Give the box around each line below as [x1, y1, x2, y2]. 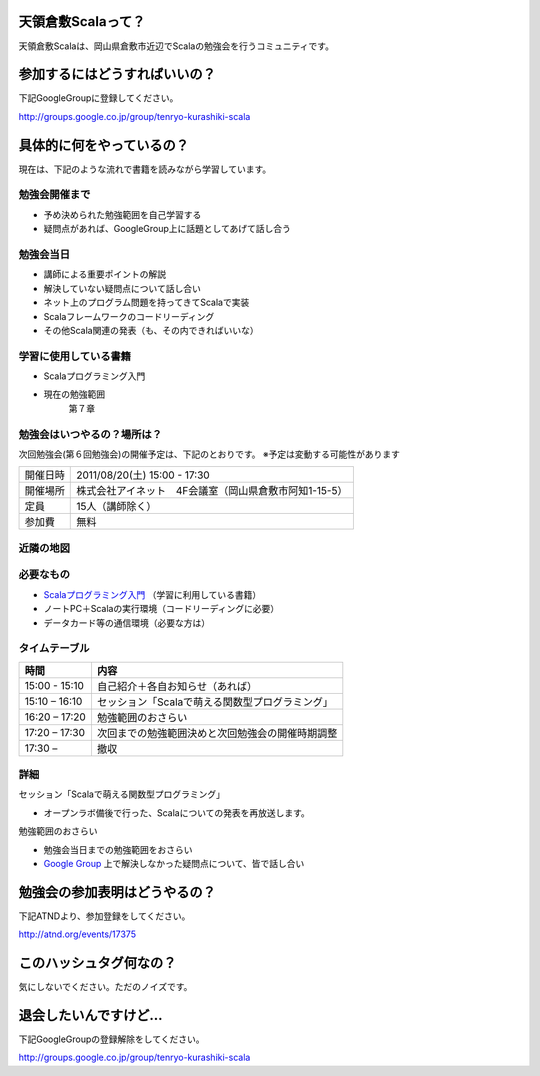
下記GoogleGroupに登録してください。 [18, 92, 179, 104]
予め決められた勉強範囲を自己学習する [43, 208, 202, 220]
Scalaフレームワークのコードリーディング [43, 310, 215, 322]
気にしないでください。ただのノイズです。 [18, 981, 193, 993]
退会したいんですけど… [18, 1006, 163, 1024]
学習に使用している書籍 [18, 349, 132, 363]
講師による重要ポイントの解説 [43, 268, 167, 280]
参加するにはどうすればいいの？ [18, 66, 216, 83]
